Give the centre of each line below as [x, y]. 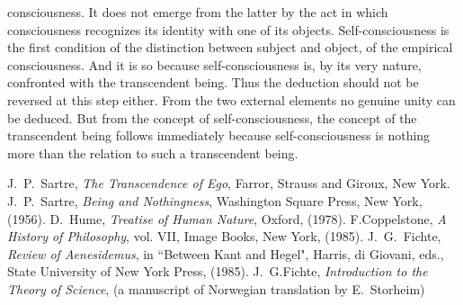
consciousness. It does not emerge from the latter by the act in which [198, 12]
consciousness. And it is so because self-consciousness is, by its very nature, [214, 64]
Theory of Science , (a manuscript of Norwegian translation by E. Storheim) [216, 288]
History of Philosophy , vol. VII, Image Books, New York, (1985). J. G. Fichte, [224, 236]
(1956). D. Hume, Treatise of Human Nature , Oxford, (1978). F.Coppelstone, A [227, 218]
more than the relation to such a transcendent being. [153, 152]
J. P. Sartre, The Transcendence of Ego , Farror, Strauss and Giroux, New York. [229, 183]
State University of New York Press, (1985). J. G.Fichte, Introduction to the [218, 271]
